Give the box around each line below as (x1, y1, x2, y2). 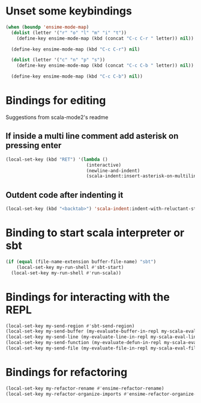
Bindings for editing (5, 94, 106, 108)
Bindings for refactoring (5, 366, 128, 380)
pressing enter (5, 140, 62, 151)
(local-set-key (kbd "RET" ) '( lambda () (5, 156, 109, 162)
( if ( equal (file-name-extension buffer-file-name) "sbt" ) (5, 259, 157, 265)
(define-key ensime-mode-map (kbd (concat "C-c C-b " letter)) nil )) (16, 63, 194, 69)
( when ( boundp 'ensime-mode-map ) (5, 24, 89, 30)
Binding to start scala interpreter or (5, 226, 185, 240)
